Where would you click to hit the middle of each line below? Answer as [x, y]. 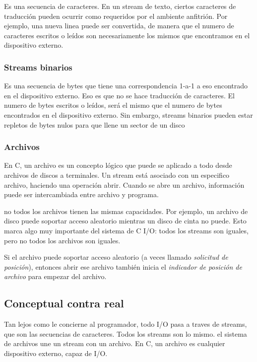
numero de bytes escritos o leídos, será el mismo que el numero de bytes [113, 105]
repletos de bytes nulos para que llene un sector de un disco [95, 124]
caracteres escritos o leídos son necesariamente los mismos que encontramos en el [127, 35]
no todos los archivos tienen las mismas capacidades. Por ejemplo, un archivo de [126, 211]
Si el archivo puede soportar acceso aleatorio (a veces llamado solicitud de [116, 257]
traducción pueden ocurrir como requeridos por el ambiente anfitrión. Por [116, 16]
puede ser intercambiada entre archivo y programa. [81, 194]
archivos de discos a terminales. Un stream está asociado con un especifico [117, 175]
